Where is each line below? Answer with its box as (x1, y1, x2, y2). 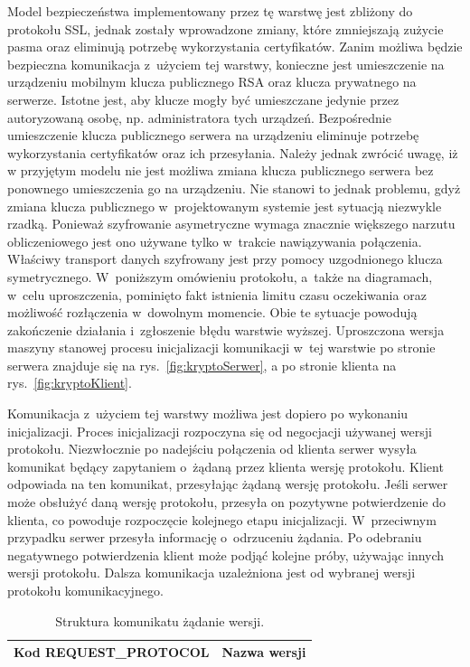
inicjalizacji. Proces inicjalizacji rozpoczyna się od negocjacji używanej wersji (7, 421, 432, 440)
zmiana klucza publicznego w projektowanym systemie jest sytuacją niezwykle (7, 196, 442, 215)
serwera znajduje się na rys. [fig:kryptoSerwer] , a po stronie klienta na (7, 355, 397, 374)
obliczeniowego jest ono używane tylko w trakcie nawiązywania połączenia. (7, 231, 422, 250)
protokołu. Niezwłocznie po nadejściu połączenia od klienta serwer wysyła (7, 439, 417, 458)
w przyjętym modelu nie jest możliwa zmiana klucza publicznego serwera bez (7, 161, 434, 180)
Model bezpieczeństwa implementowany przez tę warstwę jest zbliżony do (7, 2, 413, 20)
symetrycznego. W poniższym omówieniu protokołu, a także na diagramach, (7, 267, 433, 286)
